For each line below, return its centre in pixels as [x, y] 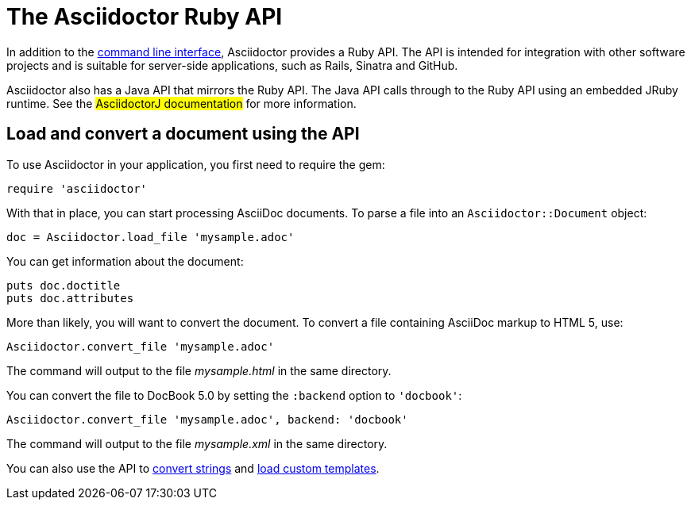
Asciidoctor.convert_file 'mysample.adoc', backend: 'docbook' [207, 419]
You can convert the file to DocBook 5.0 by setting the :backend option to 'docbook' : [234, 395]
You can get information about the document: [125, 261]
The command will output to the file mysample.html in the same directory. [199, 370]
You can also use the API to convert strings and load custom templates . [193, 468]
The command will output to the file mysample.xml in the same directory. [197, 443]
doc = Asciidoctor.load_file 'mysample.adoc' [151, 237]
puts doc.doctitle [64, 285]
